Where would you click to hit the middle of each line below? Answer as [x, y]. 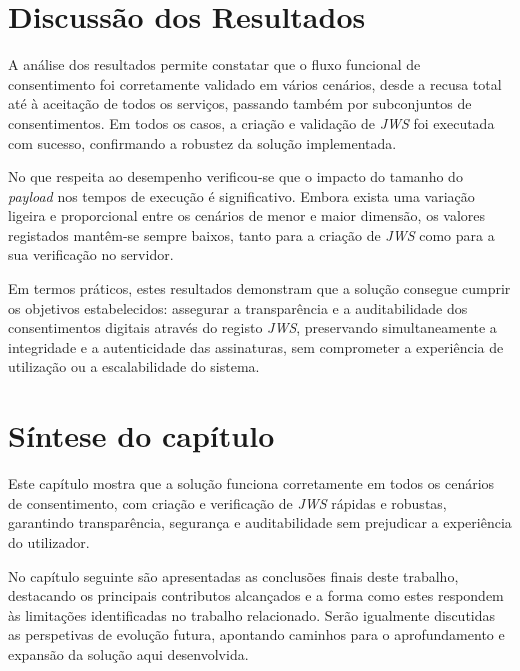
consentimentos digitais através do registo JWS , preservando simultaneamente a [252, 327]
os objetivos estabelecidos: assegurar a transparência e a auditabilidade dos [238, 307]
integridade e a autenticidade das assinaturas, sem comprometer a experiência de [256, 346]
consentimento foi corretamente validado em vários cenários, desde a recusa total [255, 83]
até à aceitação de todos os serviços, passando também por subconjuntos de [240, 103]
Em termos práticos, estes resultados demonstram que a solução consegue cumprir [259, 288]
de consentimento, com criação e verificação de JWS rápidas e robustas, [227, 502]
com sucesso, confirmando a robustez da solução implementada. [202, 142]
